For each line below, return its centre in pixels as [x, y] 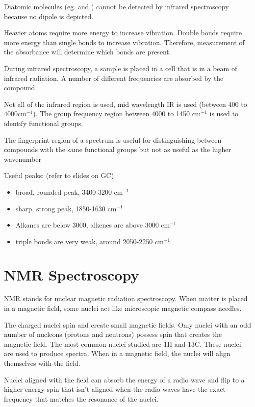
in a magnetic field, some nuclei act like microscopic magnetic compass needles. [123, 308]
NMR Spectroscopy [72, 275]
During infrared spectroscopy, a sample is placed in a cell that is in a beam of [121, 68]
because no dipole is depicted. [49, 16]
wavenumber [23, 159]
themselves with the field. [42, 363]
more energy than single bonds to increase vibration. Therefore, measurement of [124, 42]
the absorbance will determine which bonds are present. [88, 52]
